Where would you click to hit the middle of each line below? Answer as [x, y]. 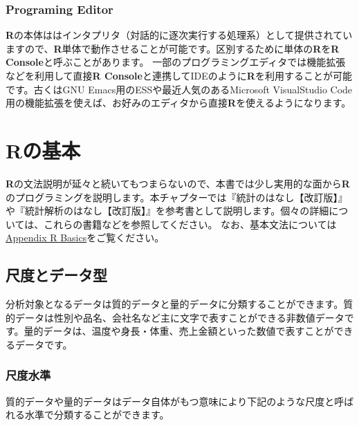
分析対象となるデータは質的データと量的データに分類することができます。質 [179, 304]
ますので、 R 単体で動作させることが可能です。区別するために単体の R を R [173, 48]
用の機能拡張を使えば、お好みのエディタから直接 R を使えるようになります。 [178, 103]
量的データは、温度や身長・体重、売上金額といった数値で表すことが [179, 331]
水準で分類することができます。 [97, 415]
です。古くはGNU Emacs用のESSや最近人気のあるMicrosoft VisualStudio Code [179, 89]
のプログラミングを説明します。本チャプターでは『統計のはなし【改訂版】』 [177, 197]
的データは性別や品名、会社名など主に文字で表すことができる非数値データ [175, 317]
